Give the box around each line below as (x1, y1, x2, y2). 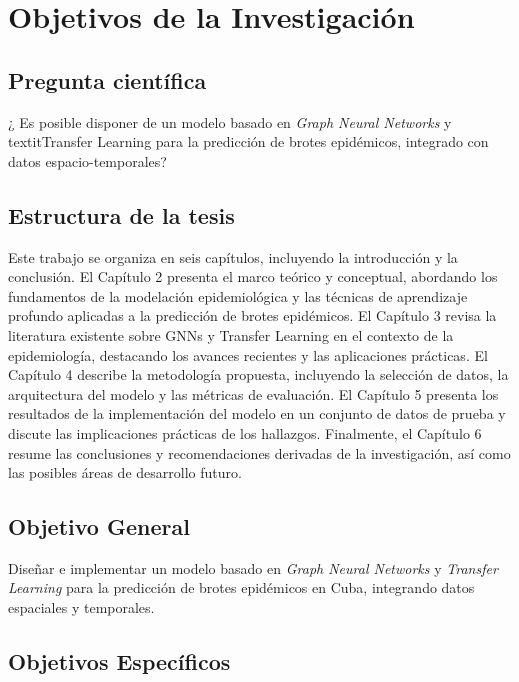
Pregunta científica (8, 64, 207, 95)
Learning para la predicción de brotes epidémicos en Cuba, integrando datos (8, 577, 475, 598)
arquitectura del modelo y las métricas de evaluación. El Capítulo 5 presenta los (8, 383, 499, 404)
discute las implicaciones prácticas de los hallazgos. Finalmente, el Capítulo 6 (8, 422, 482, 443)
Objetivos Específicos (8, 646, 231, 677)
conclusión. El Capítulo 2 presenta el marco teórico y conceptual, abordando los (8, 266, 498, 287)
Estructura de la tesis (8, 199, 235, 230)
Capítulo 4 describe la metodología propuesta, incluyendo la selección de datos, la (8, 364, 509, 385)
